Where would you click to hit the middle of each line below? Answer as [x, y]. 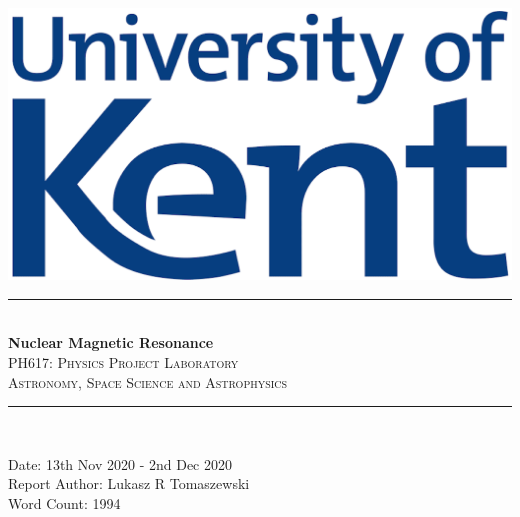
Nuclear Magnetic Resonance [111, 342]
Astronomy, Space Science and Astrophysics [148, 381]
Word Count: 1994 [64, 502]
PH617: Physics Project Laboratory [123, 361]
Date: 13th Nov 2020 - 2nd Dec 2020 [120, 463]
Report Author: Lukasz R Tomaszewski [129, 483]
